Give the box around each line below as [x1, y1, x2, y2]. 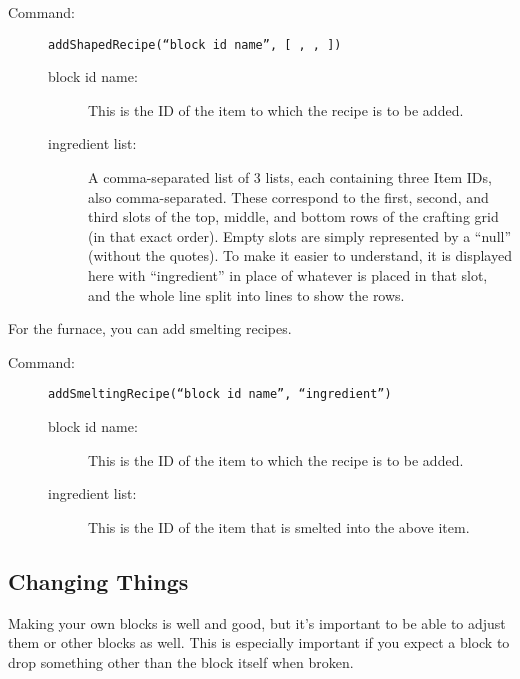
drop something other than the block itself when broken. [8, 651, 354, 672]
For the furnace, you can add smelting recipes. [8, 318, 292, 339]
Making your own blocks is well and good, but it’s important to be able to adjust [8, 612, 506, 633]
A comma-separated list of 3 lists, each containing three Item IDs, [88, 167, 492, 188]
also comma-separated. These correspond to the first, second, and [88, 186, 489, 207]
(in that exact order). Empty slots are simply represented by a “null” [88, 225, 512, 246]
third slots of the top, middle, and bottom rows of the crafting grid [88, 206, 499, 227]
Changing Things [8, 565, 189, 596]
